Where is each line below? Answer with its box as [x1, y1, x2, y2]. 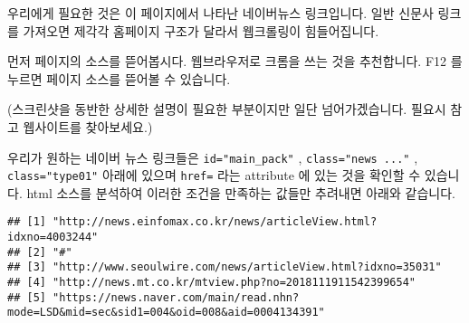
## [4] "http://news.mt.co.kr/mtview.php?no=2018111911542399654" [7, 276, 416, 290]
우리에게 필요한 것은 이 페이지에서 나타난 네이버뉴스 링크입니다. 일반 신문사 [7, 4, 434, 22]
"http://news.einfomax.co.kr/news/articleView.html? [53, 215, 378, 229]
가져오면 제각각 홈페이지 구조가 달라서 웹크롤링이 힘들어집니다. [23, 21, 379, 40]
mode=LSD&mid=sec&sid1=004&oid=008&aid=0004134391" [7, 306, 325, 319]
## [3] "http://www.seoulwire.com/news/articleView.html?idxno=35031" [7, 261, 442, 274]
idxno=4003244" [7, 231, 99, 244]
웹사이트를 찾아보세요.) [23, 117, 153, 136]
